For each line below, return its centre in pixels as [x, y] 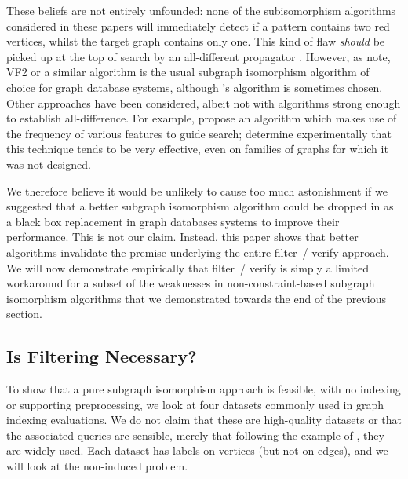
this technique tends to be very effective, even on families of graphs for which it [197, 149]
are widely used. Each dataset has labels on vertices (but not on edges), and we [197, 450]
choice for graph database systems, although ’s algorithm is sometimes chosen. [195, 87]
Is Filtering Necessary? [102, 356]
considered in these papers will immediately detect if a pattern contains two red [198, 26]
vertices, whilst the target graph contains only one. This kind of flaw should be [196, 41]
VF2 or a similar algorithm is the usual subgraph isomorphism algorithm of [188, 72]
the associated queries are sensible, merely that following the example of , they [195, 435]
